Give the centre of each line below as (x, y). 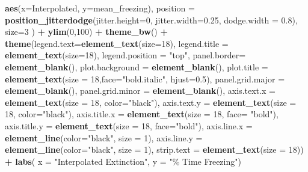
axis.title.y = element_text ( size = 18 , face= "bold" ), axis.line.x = (129, 125)
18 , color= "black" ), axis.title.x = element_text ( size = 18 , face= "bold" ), (142, 114)
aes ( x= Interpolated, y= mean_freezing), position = (100, 8)
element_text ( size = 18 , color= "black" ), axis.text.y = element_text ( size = (151, 102)
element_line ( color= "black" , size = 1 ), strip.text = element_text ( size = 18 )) (154, 149)
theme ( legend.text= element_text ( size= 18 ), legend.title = (117, 43)
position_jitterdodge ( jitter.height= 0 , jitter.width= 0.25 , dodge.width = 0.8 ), (151, 20)
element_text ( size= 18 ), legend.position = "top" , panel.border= (125, 55)
